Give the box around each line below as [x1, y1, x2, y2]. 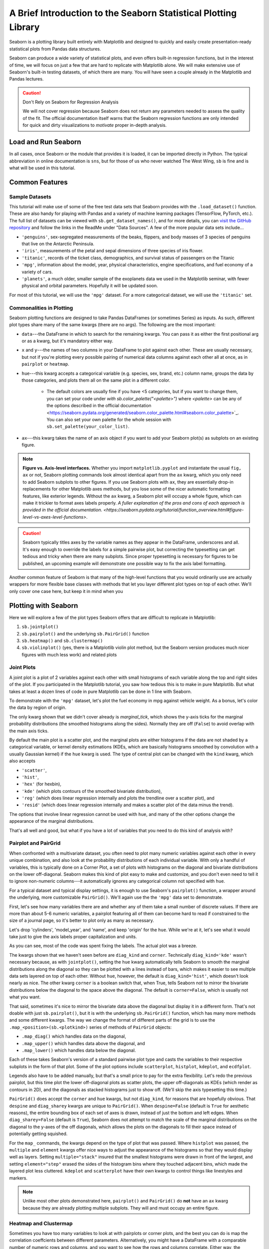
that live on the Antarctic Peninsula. [21, 241, 95, 247]
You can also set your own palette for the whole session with [46, 417, 171, 422]
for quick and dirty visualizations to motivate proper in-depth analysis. [22, 122, 167, 128]
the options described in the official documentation [46, 403, 151, 409]
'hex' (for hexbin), [21, 781, 62, 787]
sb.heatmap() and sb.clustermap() [21, 637, 103, 643]
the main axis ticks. [9, 727, 49, 734]
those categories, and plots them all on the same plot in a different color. [21, 377, 170, 383]
